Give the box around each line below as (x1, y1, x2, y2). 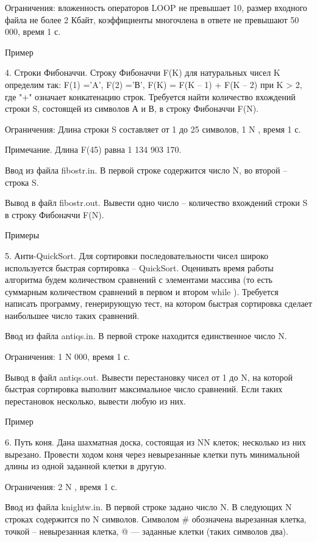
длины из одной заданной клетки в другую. (5, 460, 166, 472)
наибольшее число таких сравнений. (5, 309, 140, 321)
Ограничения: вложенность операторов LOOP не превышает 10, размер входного (5, 1, 307, 13)
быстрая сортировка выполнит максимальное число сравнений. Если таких (5, 383, 283, 395)
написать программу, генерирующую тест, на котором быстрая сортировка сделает (5, 297, 312, 310)
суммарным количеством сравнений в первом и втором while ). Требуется (5, 285, 279, 298)
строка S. (5, 175, 39, 188)
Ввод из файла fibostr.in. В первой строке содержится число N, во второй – (5, 163, 288, 176)
